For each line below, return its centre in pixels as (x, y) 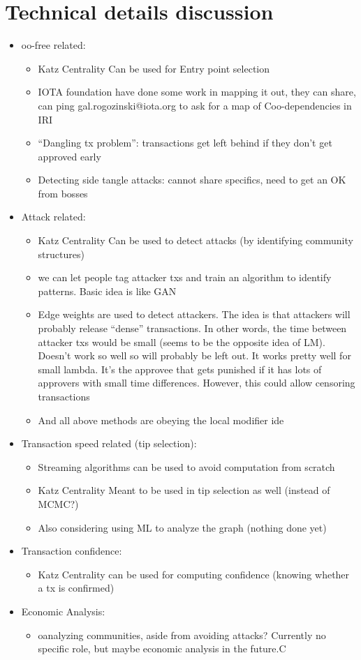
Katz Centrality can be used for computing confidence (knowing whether (194, 574)
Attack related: (53, 217)
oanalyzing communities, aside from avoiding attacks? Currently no (182, 635)
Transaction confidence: (72, 551)
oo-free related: (53, 45)
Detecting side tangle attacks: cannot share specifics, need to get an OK (192, 180)
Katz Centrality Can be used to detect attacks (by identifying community (196, 240)
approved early (69, 156)
